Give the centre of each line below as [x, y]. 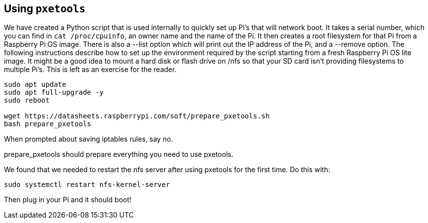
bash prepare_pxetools [48, 124]
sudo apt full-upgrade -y [54, 93]
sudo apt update [35, 85]
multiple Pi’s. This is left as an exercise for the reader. [90, 70]
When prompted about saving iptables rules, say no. [89, 139]
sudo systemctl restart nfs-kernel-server [87, 185]
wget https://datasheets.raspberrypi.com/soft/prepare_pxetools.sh [137, 116]
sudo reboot [27, 100]
